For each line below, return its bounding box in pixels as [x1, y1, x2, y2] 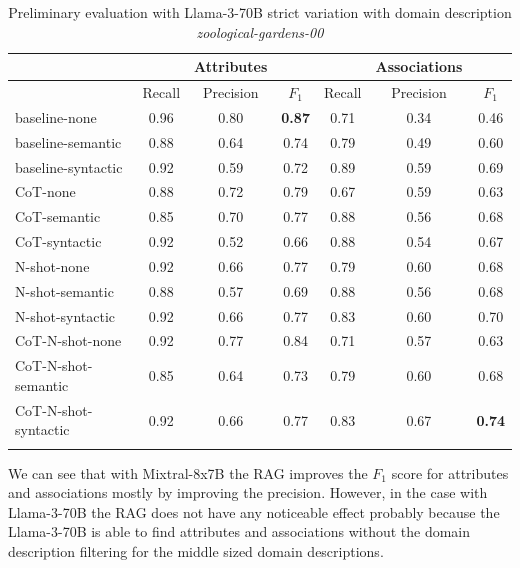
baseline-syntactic [15, 156, 123, 177]
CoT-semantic [15, 206, 101, 227]
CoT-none [15, 181, 76, 202]
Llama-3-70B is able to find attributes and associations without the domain [8, 521, 471, 542]
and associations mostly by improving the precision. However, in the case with [8, 482, 488, 503]
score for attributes [391, 462, 509, 483]
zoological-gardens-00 [196, 21, 324, 42]
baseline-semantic [15, 131, 122, 152]
